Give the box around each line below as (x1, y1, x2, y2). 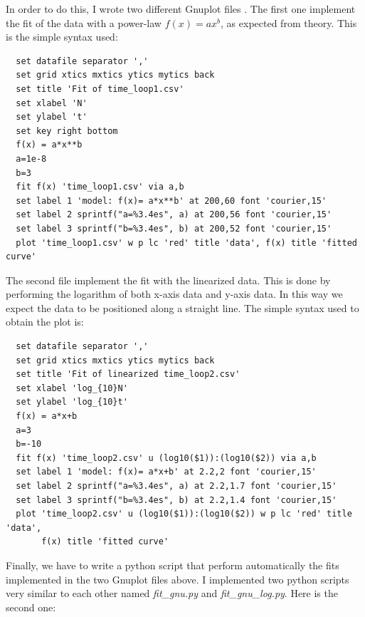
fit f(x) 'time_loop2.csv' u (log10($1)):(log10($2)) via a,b (16, 452, 317, 463)
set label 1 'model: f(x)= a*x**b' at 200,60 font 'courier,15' (16, 195, 327, 206)
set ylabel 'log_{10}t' (16, 397, 128, 408)
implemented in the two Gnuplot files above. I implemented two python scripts (6, 571, 349, 586)
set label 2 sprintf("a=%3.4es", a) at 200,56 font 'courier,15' (16, 209, 332, 220)
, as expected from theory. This (221, 15, 357, 30)
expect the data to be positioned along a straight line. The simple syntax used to (6, 300, 359, 315)
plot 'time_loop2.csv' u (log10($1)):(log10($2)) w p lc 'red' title (16, 509, 352, 519)
